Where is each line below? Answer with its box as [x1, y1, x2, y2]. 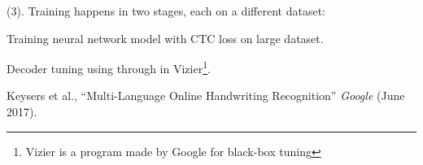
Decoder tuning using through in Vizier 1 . [7, 58, 211, 76]
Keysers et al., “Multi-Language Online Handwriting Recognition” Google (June [7, 87, 405, 104]
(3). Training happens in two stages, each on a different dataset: [7, 2, 325, 19]
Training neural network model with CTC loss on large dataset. [7, 29, 324, 46]
